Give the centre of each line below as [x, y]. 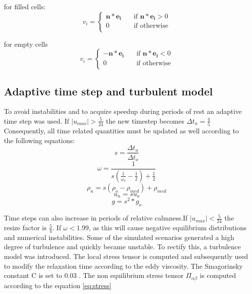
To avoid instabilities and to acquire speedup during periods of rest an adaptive [123, 111]
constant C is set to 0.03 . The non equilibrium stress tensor [94, 275]
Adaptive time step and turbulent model [108, 91]
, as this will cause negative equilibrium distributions [168, 228]
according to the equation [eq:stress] [58, 285]
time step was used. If [37, 120]
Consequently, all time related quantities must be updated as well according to [121, 131]
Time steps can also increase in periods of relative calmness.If [96, 218]
